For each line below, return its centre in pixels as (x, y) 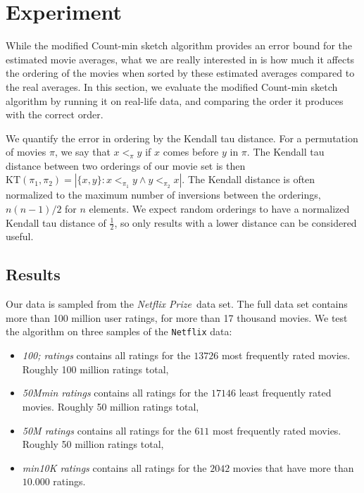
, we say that (82, 152)
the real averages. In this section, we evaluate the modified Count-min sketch (172, 86)
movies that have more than (293, 467)
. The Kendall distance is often (249, 179)
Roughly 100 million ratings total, (95, 369)
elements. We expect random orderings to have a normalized (219, 209)
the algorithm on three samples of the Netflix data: (119, 331)
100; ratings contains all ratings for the (106, 355)
